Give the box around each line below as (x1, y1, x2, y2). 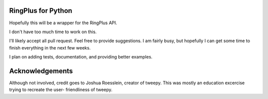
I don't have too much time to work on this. (9, 29, 97, 35)
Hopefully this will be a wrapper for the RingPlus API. (9, 20, 118, 26)
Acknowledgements (9, 67, 73, 75)
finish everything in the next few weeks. (9, 45, 91, 50)
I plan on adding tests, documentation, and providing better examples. (9, 54, 153, 60)
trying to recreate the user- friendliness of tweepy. (9, 87, 113, 93)
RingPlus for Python (9, 6, 72, 15)
